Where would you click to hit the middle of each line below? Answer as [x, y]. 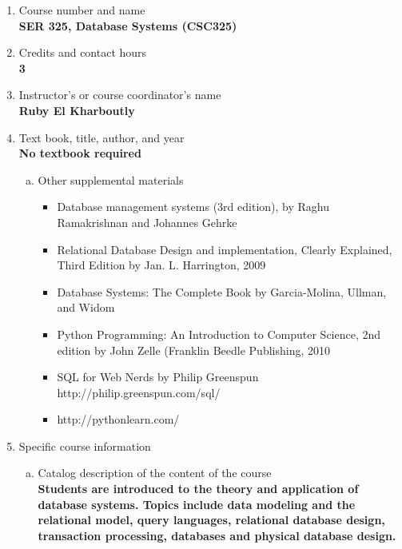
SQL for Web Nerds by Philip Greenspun [158, 377]
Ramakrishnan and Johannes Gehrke [147, 222]
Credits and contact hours [83, 52]
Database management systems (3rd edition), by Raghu [193, 207]
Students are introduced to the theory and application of [198, 489]
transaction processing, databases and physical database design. [217, 535]
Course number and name [82, 10]
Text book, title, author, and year [101, 137]
